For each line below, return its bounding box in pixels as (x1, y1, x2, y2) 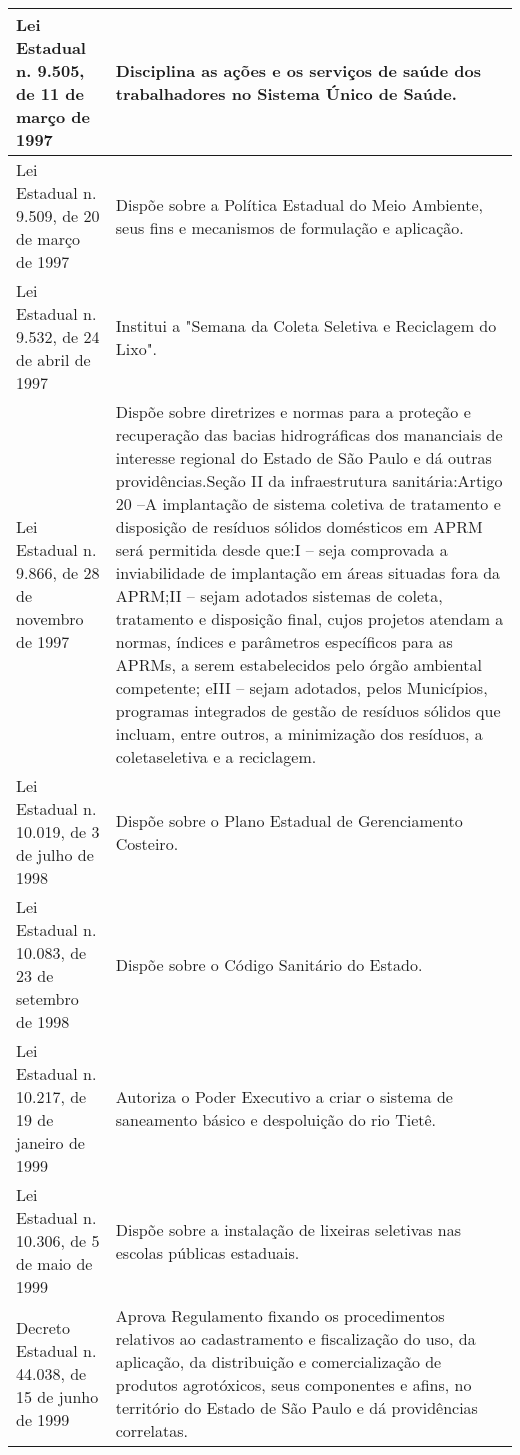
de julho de (16, 843, 94, 866)
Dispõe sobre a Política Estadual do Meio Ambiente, (115, 192, 483, 216)
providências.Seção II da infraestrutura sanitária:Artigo (115, 469, 503, 492)
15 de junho (16, 1384, 99, 1408)
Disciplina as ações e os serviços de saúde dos (115, 59, 481, 82)
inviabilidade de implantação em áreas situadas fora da (115, 561, 501, 584)
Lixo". (115, 336, 158, 360)
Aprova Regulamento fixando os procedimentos (115, 1304, 445, 1327)
